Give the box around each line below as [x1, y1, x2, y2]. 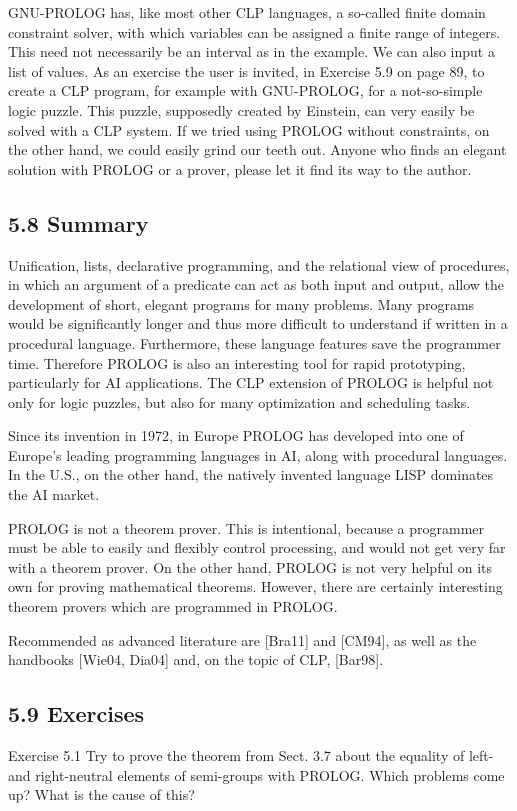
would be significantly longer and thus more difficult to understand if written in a [8, 313, 508, 334]
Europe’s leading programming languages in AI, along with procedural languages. [8, 444, 508, 465]
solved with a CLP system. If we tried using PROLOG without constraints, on [8, 119, 490, 140]
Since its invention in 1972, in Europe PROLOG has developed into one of [8, 425, 464, 446]
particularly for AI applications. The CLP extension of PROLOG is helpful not [8, 372, 494, 393]
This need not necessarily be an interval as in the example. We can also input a [8, 41, 495, 62]
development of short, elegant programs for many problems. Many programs [8, 293, 475, 314]
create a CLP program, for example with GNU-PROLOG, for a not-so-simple [8, 80, 483, 101]
